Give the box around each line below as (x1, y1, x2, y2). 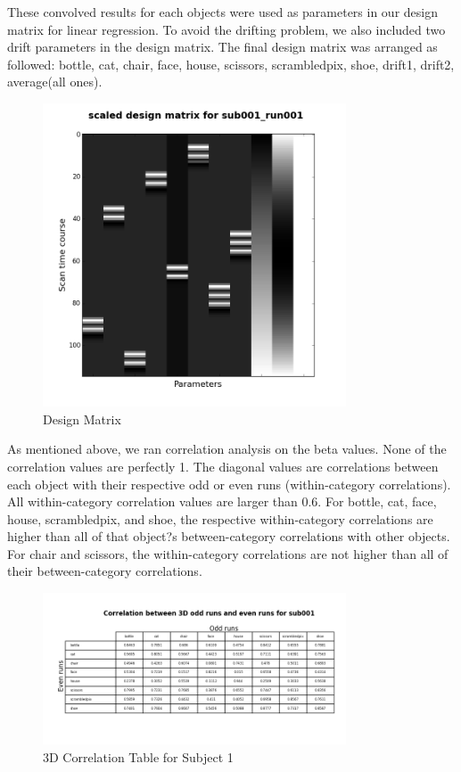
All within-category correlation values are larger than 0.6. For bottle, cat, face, (7, 492, 437, 511)
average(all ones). (7, 72, 103, 91)
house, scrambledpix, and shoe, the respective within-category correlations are (7, 509, 433, 528)
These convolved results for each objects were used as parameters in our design (7, 3, 438, 21)
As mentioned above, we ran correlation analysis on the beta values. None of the (7, 439, 447, 458)
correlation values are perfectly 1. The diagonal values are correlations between (7, 456, 439, 475)
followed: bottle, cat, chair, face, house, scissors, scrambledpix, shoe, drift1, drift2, (7, 54, 455, 73)
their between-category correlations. (7, 562, 202, 580)
